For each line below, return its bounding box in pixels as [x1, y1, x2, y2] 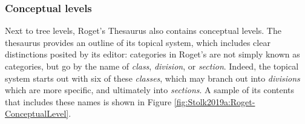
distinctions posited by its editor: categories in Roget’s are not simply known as [5, 48, 300, 60]
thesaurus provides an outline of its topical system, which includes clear [5, 36, 271, 48]
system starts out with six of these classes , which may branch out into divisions [5, 71, 300, 84]
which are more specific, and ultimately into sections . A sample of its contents [5, 83, 295, 96]
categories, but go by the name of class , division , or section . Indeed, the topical [5, 60, 299, 72]
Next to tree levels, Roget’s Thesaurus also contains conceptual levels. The [5, 24, 281, 37]
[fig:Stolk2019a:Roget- [174, 95, 255, 108]
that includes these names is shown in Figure [5, 95, 172, 108]
